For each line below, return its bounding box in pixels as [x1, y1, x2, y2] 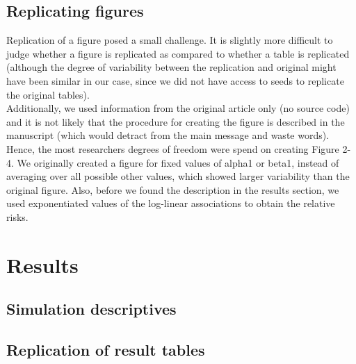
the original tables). [6, 87, 90, 101]
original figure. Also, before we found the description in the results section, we [6, 182, 339, 197]
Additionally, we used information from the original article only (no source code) [6, 101, 350, 115]
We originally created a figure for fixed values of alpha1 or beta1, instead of [17, 155, 339, 169]
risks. [6, 209, 29, 224]
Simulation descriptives [6, 298, 177, 320]
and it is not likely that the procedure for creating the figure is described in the [6, 114, 345, 129]
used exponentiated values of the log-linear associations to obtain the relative [6, 196, 335, 210]
